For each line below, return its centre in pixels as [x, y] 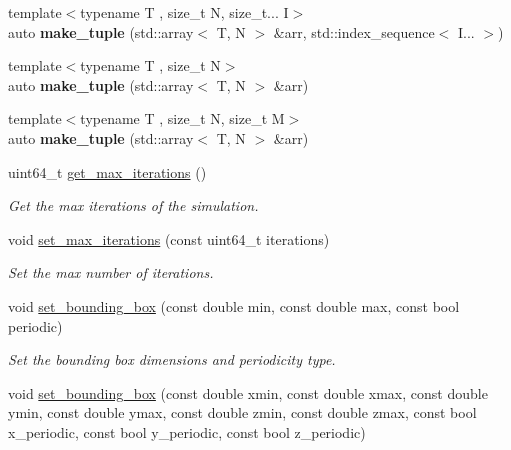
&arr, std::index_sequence [354, 31]
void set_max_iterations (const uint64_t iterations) [169, 238]
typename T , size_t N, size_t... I [184, 12]
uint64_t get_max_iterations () [107, 171]
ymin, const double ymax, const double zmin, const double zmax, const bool [242, 412]
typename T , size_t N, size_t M [182, 118]
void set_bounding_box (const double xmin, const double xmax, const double [248, 392]
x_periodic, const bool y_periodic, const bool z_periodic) [187, 431]
